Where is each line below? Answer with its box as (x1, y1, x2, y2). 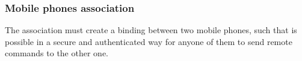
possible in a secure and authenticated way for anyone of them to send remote (5, 35, 292, 47)
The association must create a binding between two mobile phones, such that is (5, 24, 297, 36)
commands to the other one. (5, 47, 108, 59)
